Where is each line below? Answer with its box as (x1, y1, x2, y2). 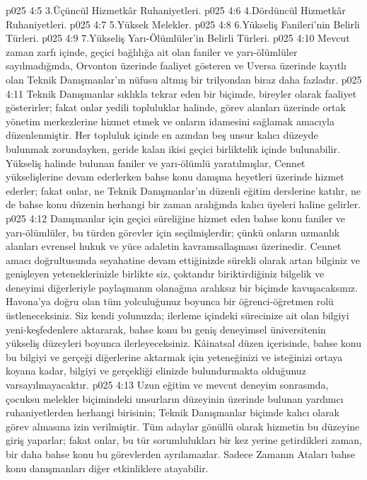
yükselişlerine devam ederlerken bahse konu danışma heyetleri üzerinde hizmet (6, 169, 344, 184)
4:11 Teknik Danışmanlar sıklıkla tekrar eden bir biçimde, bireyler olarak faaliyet (6, 86, 357, 101)
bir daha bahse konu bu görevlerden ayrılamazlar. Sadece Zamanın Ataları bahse (6, 447, 356, 461)
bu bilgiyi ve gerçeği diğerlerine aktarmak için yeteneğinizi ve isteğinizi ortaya (6, 349, 343, 364)
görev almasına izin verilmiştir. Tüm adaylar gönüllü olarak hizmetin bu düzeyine (6, 418, 360, 433)
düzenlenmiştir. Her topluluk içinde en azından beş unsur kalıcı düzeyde (6, 127, 318, 142)
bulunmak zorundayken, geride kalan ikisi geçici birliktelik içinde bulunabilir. (6, 141, 340, 156)
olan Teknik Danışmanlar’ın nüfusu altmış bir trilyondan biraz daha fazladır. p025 (6, 72, 362, 86)
